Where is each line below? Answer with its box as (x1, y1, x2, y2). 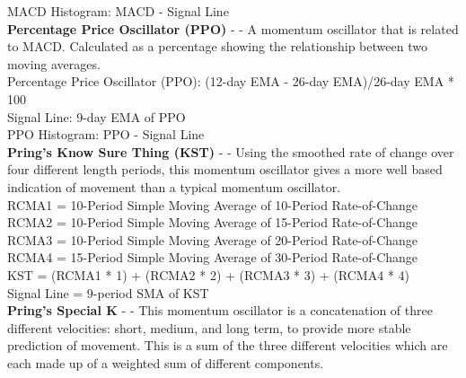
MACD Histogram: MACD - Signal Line (7, 2, 229, 20)
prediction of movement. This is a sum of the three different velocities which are (7, 336, 448, 355)
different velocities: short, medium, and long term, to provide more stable (7, 318, 411, 337)
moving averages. (7, 54, 101, 73)
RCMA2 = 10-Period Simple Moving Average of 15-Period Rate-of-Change (7, 213, 418, 232)
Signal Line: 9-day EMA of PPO (7, 107, 186, 126)
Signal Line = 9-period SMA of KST (7, 283, 209, 302)
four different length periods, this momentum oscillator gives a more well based (7, 160, 443, 179)
